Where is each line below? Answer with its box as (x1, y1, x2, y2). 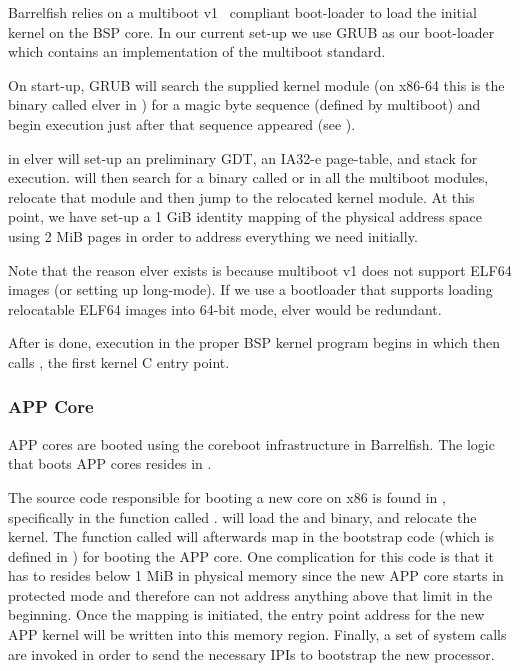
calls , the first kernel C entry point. (8, 351, 230, 372)
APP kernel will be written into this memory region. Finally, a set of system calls (8, 624, 507, 645)
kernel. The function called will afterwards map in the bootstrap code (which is (8, 526, 495, 547)
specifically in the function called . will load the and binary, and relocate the (8, 506, 477, 527)
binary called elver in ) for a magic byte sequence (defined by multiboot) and (8, 94, 481, 115)
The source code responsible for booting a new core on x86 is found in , (8, 486, 446, 507)
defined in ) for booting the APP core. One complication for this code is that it (8, 545, 495, 566)
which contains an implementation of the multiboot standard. (8, 41, 386, 62)
